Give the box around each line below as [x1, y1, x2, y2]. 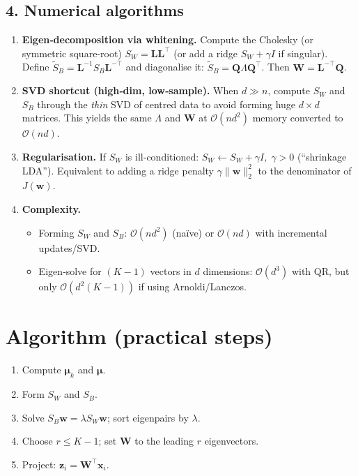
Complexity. [22, 201, 81, 216]
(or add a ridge [173, 45, 238, 60]
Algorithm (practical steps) [6, 322, 273, 350]
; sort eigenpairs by [107, 410, 189, 424]
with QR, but [291, 264, 350, 278]
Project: [22, 456, 56, 471]
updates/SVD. [38, 240, 100, 255]
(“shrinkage [297, 149, 347, 163]
